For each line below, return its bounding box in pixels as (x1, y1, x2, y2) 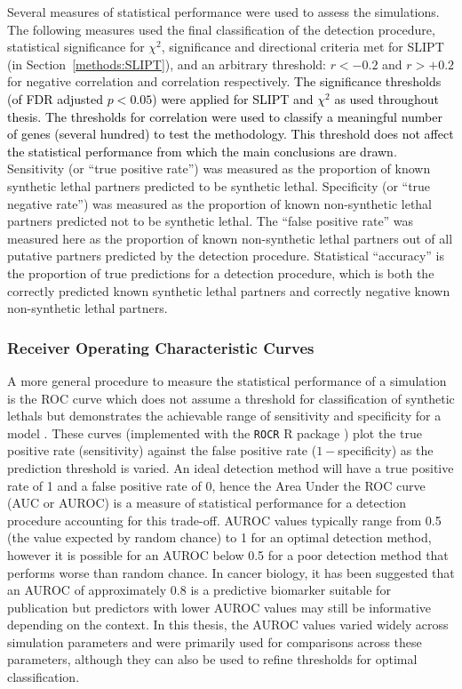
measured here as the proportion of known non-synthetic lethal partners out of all (7, 228, 453, 247)
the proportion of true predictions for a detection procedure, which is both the (7, 263, 434, 282)
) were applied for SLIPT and (152, 89, 314, 108)
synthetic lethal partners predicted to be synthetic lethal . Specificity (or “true (7, 176, 431, 195)
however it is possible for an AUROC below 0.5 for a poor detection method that (7, 545, 449, 564)
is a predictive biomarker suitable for (190, 581, 391, 599)
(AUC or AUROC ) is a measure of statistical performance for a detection (7, 493, 407, 512)
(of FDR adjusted (7, 89, 104, 108)
